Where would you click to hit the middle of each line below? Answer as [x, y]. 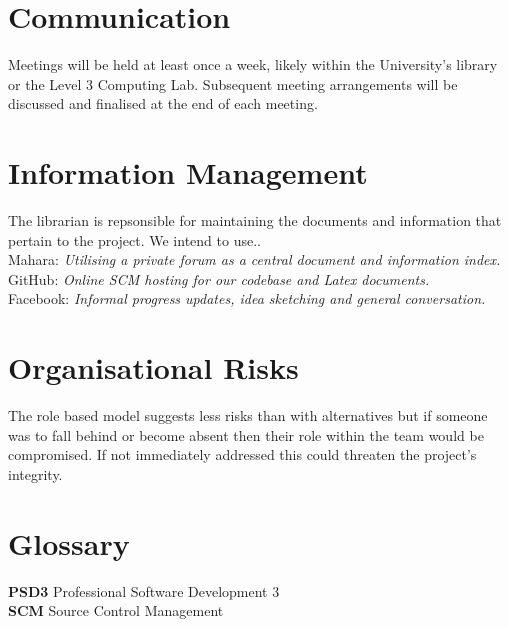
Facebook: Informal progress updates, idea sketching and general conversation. [247, 298]
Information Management [188, 172]
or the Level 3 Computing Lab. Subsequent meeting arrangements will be [233, 83]
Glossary [69, 542]
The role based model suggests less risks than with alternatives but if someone [248, 415]
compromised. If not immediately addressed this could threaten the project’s [242, 454]
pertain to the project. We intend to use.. [134, 239]
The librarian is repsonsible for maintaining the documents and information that [255, 220]
